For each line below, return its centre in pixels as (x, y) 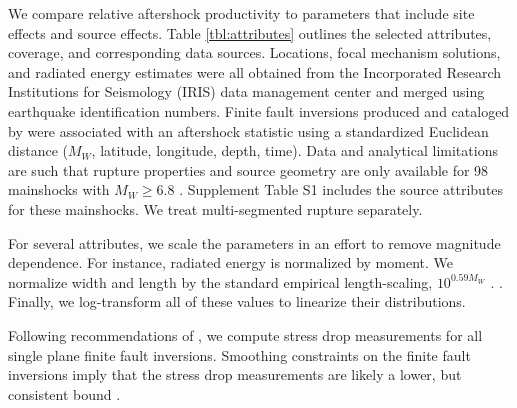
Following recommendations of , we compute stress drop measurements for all (245, 334)
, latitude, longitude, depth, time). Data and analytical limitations (294, 150)
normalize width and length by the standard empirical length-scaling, (220, 281)
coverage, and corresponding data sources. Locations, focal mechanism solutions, (254, 52)
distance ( (38, 150)
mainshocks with (59, 189)
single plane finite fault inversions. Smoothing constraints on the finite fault (239, 354)
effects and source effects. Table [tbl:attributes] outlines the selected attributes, (250, 32)
